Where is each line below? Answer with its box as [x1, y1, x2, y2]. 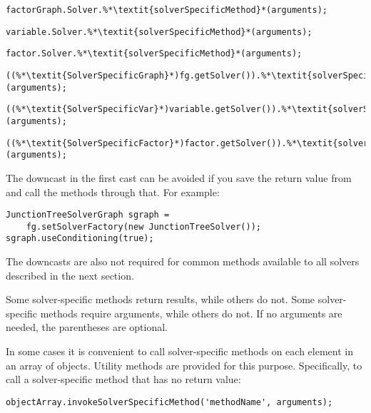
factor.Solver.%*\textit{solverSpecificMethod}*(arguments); [6, 49, 303, 59]
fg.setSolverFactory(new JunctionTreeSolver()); [26, 221, 261, 232]
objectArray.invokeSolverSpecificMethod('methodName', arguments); [6, 397, 333, 407]
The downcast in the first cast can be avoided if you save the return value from [6, 170, 352, 185]
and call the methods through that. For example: [6, 184, 220, 199]
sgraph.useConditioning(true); [6, 233, 154, 244]
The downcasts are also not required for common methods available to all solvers [6, 254, 360, 269]
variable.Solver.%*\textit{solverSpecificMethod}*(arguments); [6, 26, 312, 37]
